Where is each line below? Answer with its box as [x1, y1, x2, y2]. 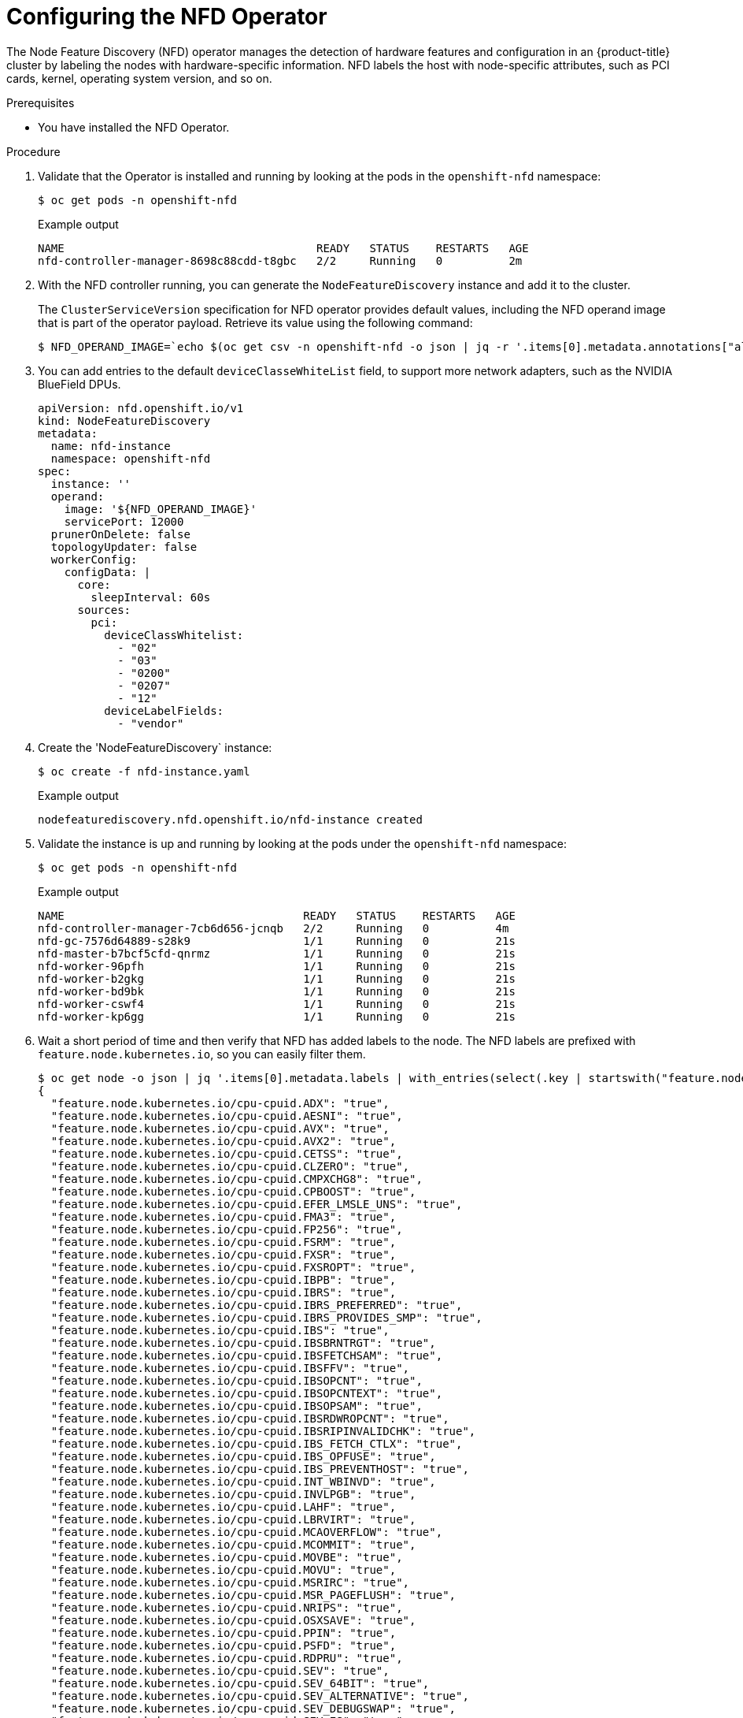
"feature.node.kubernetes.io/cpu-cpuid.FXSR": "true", [50, 1248, 397, 1261]
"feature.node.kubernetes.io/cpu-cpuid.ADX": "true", [50, 1096, 390, 1110]
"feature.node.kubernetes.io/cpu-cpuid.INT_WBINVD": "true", [50, 1474, 436, 1488]
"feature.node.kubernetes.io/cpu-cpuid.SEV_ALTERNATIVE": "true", [50, 1689, 469, 1702]
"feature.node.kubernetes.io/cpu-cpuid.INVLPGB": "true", [50, 1487, 416, 1500]
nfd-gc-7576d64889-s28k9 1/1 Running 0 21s [38, 934, 516, 947]
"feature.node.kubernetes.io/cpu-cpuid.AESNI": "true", [50, 1109, 403, 1122]
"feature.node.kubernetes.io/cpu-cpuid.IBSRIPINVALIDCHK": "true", [50, 1424, 476, 1437]
